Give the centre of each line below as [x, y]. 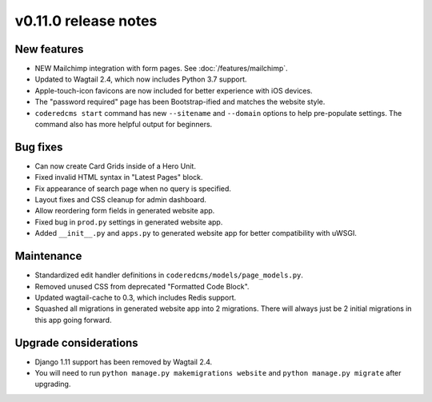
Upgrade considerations [77, 342]
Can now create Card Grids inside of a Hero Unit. [115, 166]
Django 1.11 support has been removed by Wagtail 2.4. [124, 362]
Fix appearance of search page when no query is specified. [133, 189]
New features [49, 49]
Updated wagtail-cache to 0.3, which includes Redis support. [136, 297]
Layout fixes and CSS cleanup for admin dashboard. [121, 200]
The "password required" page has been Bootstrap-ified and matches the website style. [180, 102]
